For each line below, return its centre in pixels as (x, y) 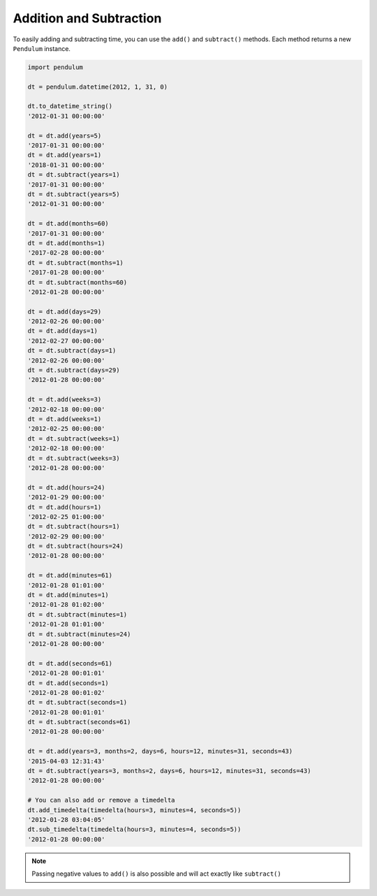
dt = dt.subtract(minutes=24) (79, 634)
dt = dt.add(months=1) (66, 243)
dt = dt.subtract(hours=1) (74, 527)
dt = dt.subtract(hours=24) (75, 546)
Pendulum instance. (42, 48)
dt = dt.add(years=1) (65, 155)
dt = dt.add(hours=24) (66, 487)
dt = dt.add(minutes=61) (70, 575)
